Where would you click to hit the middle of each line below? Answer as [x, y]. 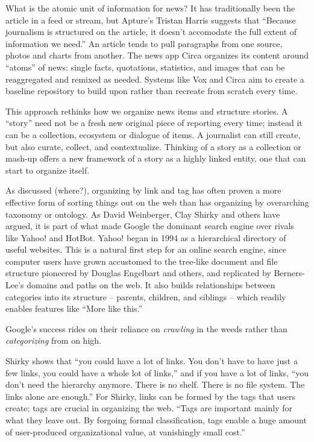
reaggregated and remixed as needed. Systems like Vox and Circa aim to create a [155, 79]
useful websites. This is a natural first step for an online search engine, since [146, 249]
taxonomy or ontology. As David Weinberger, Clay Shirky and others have [143, 214]
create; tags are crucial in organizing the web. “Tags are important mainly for [149, 408]
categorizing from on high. [53, 340]
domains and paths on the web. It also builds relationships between [151, 285]
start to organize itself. [48, 170]
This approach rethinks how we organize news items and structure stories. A [147, 111]
